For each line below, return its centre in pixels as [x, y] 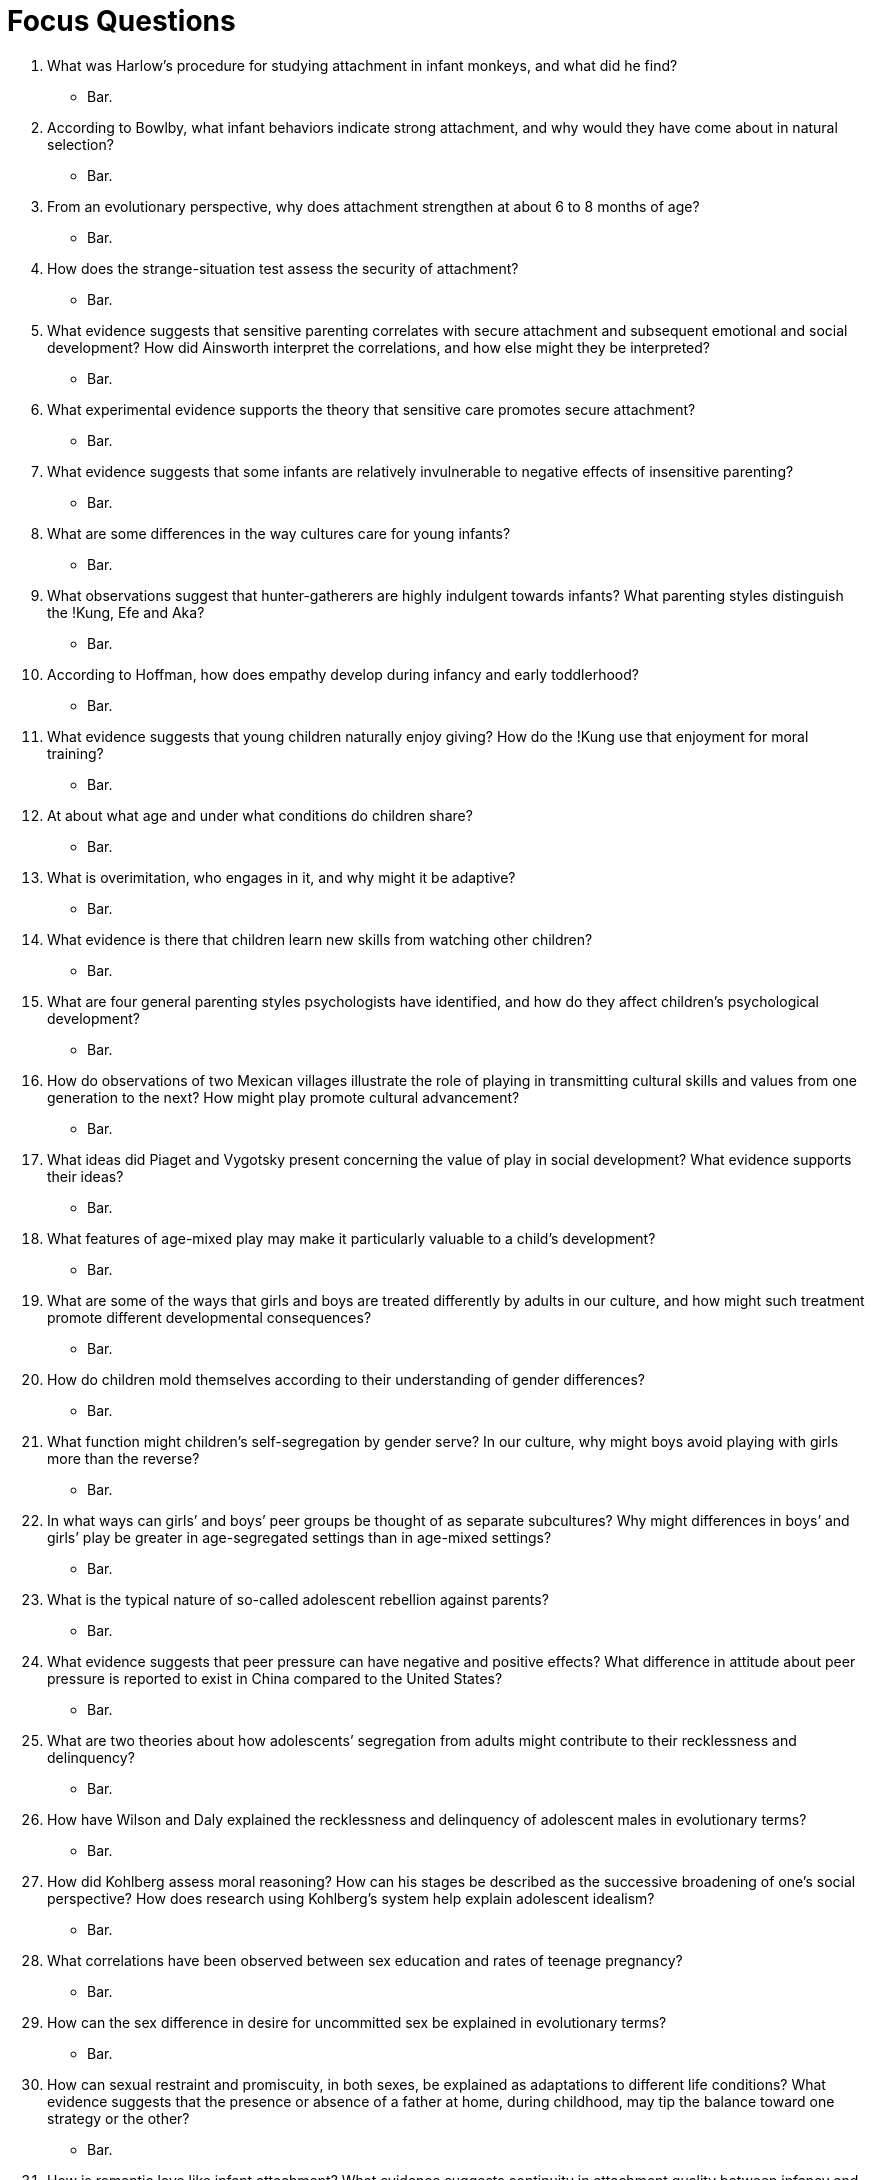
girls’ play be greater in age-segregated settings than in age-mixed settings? [299, 1537]
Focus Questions [121, 21]
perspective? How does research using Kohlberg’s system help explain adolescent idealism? [351, 1898]
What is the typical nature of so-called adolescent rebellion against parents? [298, 1599]
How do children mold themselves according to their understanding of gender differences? [346, 1379]
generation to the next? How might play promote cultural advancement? [283, 1097]
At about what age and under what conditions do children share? [260, 815]
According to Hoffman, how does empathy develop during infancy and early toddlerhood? [343, 674]
